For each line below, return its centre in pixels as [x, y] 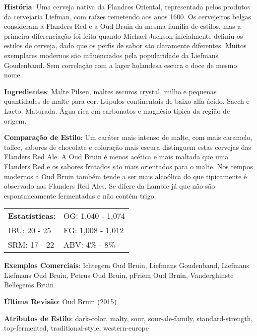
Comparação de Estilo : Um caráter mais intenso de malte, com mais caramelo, [128, 137]
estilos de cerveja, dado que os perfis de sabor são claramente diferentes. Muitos [125, 45]
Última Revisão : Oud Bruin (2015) [60, 302]
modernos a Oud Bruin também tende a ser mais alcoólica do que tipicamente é [126, 176]
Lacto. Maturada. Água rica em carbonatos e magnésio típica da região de [117, 110]
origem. [15, 120]
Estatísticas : [32, 216]
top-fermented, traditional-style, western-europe [76, 328]
